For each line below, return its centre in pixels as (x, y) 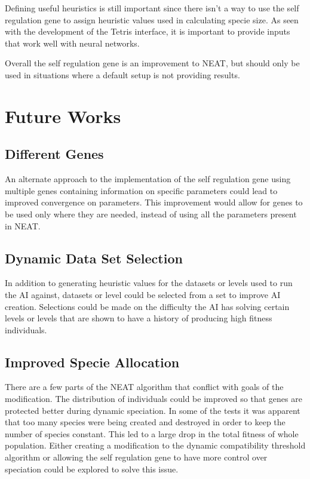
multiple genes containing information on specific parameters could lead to (141, 190)
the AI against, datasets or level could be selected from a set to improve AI (143, 294)
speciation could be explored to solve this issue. (92, 469)
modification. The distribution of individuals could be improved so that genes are (154, 399)
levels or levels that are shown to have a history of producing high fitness (139, 318)
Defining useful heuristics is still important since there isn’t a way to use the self (152, 8)
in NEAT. (23, 225)
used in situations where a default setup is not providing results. (122, 74)
